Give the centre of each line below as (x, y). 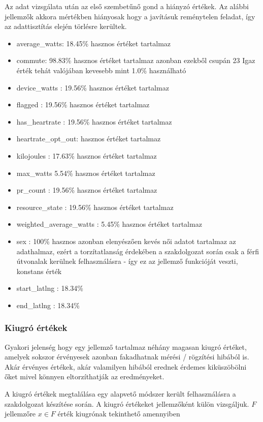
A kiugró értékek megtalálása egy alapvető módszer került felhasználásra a (120, 394)
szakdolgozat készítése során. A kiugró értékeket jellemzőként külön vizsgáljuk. (127, 403)
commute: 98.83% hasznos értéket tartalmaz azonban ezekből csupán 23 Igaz (136, 60)
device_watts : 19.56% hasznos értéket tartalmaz (93, 87)
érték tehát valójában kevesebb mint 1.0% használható (101, 70)
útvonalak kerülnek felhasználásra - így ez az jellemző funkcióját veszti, (127, 261)
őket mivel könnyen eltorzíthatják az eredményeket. (85, 376)
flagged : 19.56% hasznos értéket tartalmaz (83, 104)
